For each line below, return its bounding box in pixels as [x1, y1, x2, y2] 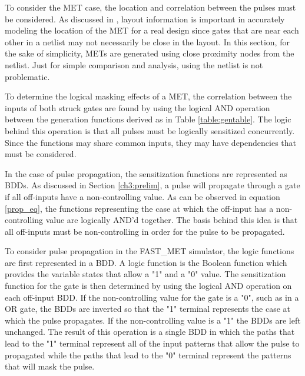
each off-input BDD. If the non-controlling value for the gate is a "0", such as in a [5, 291, 299, 303]
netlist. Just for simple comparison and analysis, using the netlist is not [5, 58, 263, 71]
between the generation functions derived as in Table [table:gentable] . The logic [5, 113, 291, 125]
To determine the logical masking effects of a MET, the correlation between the [5, 90, 292, 102]
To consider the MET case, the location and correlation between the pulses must [5, 1, 296, 13]
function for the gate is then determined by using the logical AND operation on [5, 279, 292, 292]
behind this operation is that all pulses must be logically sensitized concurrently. [5, 124, 295, 137]
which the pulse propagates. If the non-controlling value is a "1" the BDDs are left [5, 314, 301, 326]
